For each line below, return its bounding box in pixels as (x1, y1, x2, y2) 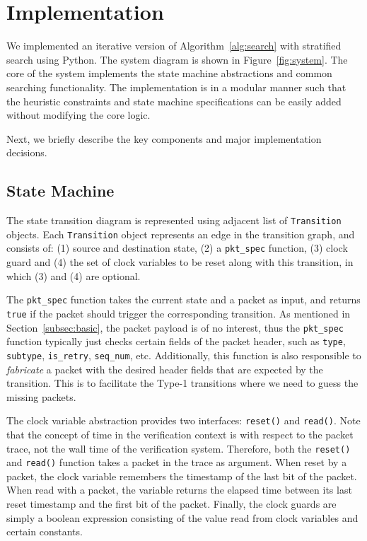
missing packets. (6, 389, 76, 404)
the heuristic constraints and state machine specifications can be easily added (6, 93, 342, 108)
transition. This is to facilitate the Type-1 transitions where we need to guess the (6, 376, 359, 390)
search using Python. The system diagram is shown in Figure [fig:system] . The (6, 52, 348, 66)
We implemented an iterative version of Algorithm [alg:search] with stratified (6, 38, 342, 53)
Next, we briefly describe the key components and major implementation (6, 131, 322, 146)
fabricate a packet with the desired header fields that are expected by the (6, 361, 323, 376)
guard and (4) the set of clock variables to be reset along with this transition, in (6, 255, 354, 269)
